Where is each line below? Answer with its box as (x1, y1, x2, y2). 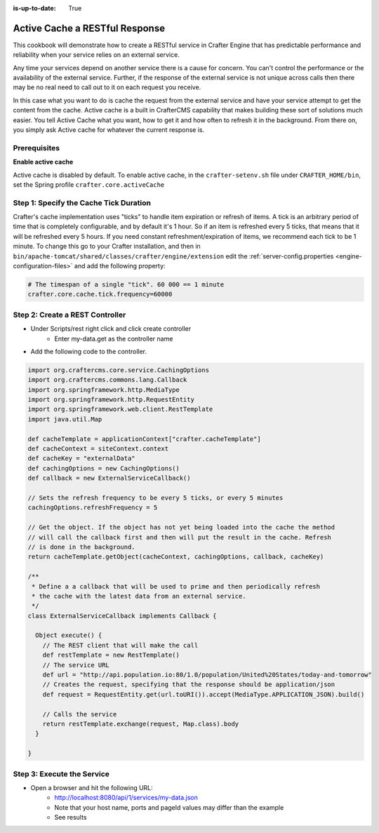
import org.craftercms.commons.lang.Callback (27, 376, 187, 384)
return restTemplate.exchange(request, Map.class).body (42, 720, 239, 728)
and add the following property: (74, 262, 166, 270)
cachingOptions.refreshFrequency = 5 (27, 504, 158, 512)
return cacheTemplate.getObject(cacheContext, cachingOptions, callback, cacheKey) (27, 553, 324, 561)
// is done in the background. (27, 543, 136, 551)
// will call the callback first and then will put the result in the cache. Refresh (27, 533, 331, 541)
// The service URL (42, 661, 110, 669)
